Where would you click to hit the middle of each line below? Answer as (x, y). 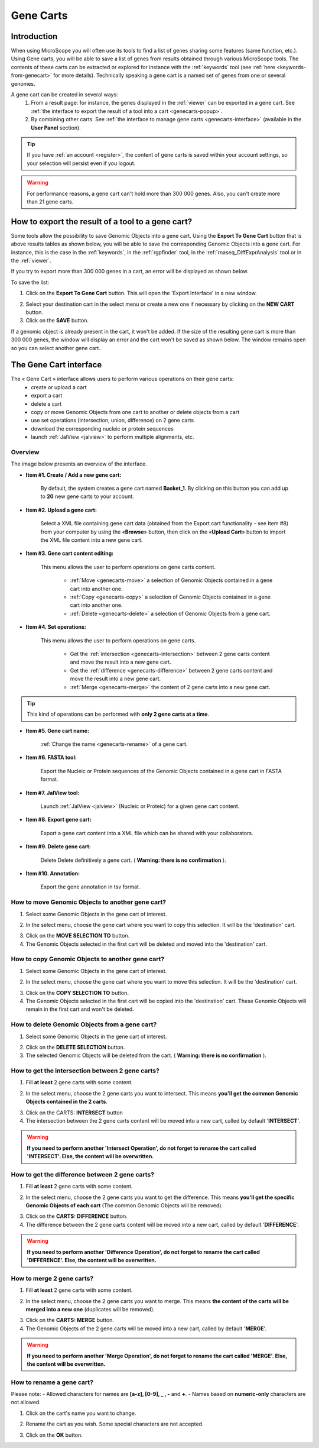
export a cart (47, 396)
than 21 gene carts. (50, 202)
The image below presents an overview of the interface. (79, 464)
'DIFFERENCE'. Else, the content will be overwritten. (92, 1260)
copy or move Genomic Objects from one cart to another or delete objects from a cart (135, 412)
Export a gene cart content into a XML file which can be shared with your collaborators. (147, 833)
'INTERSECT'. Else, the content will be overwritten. (90, 1156)
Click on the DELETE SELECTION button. (75, 1047)
